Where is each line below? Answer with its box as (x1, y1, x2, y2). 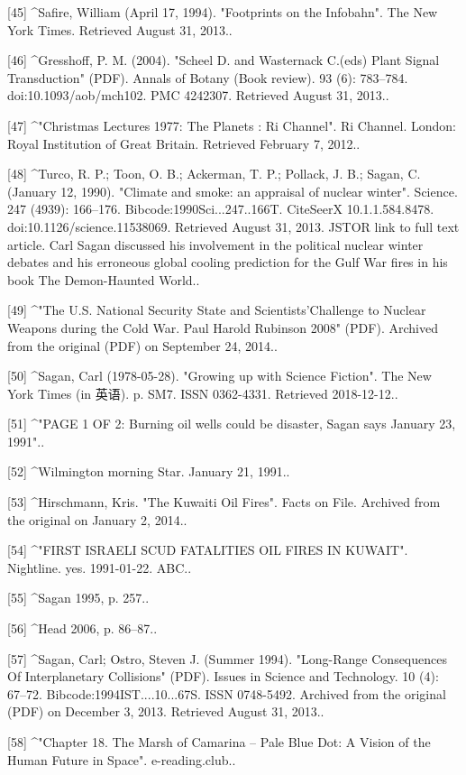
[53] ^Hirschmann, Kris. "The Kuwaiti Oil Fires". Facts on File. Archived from (7, 493, 441, 512)
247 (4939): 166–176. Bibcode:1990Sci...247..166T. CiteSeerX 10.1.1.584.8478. (7, 199, 434, 218)
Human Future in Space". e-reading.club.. (7, 750, 236, 769)
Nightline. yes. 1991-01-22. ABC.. (7, 558, 192, 577)
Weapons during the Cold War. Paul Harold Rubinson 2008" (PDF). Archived (7, 318, 438, 337)
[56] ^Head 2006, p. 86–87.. (7, 619, 158, 638)
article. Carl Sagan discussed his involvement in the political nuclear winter (7, 235, 424, 254)
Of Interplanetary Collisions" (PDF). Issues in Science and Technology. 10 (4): (7, 667, 439, 686)
